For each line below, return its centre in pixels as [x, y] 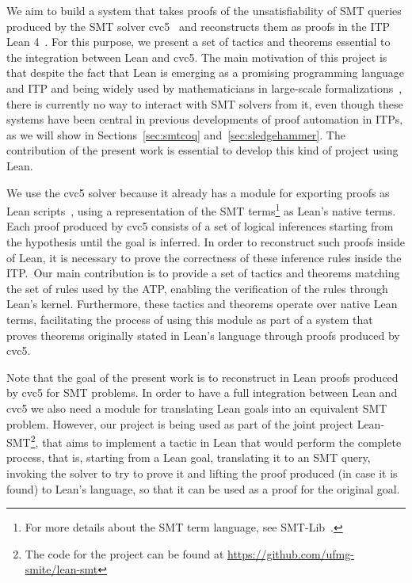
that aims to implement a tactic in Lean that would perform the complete [222, 442]
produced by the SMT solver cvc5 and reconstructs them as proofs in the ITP [198, 26]
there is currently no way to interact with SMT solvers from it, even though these [205, 103]
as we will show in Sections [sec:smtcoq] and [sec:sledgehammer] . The [176, 134]
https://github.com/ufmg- [291, 553]
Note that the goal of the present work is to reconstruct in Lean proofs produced [202, 377]
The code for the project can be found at [124, 553]
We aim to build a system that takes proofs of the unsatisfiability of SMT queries [204, 10]
